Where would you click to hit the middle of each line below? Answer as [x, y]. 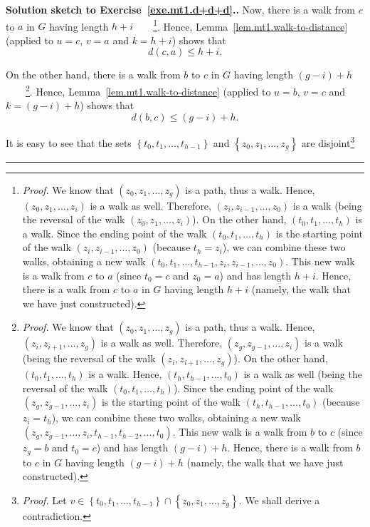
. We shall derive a [279, 500]
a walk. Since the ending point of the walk [115, 233]
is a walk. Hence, [125, 374]
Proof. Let [44, 500]
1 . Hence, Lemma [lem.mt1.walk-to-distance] [250, 25]
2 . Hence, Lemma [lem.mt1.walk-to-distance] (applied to [148, 90]
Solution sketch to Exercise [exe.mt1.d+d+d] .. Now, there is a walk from [180, 9]
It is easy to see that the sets [69, 142]
